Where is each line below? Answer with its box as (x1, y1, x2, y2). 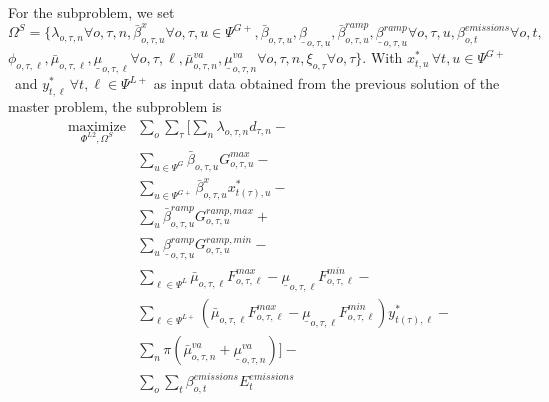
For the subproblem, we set (8, 2, 175, 22)
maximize (67, 119, 126, 134)
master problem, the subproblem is (8, 96, 222, 117)
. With (362, 47, 403, 68)
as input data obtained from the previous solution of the (153, 73, 500, 94)
